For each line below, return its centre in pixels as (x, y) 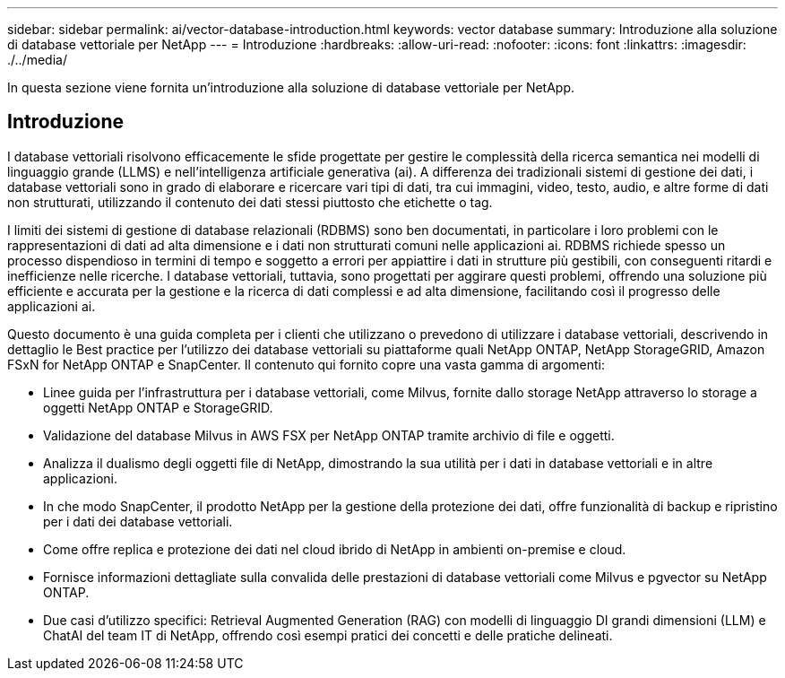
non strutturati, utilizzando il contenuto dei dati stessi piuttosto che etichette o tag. (250, 202)
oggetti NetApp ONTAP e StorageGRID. (158, 407)
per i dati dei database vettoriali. (138, 521)
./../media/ (37, 60)
